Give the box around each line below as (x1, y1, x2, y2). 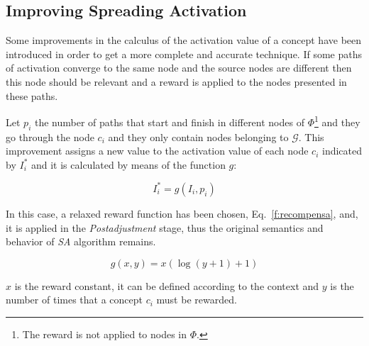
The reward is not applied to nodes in (22, 326, 187, 341)
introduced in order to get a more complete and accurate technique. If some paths (6, 46, 362, 61)
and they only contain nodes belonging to (108, 129, 289, 144)
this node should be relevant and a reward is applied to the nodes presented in (6, 74, 347, 89)
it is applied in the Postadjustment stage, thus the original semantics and (6, 220, 324, 235)
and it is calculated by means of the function (31, 157, 226, 172)
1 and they (314, 113, 360, 129)
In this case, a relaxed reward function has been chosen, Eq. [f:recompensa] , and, (6, 206, 358, 221)
